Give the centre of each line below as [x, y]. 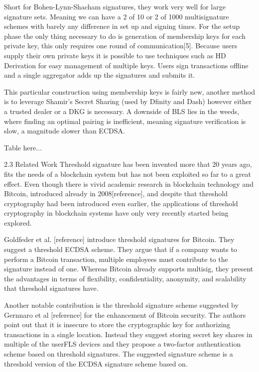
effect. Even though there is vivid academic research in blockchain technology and [129, 184]
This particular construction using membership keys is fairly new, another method [129, 91]
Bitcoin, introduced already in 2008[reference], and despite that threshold [116, 193]
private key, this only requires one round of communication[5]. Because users [121, 46]
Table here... [23, 147]
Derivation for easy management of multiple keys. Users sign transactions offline [126, 65]
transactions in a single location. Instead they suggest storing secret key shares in [128, 334]
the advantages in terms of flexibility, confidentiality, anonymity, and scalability [125, 278]
